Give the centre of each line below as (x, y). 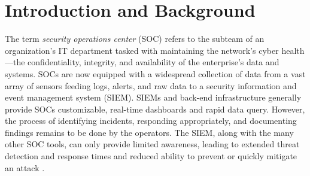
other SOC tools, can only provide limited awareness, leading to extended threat (152, 144)
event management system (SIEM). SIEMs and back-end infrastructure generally (153, 97)
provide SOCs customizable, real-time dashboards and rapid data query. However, (155, 109)
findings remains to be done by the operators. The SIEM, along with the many (149, 132)
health (293, 50)
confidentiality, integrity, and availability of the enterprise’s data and (154, 62)
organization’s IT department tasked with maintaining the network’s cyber (142, 50)
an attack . (25, 167)
